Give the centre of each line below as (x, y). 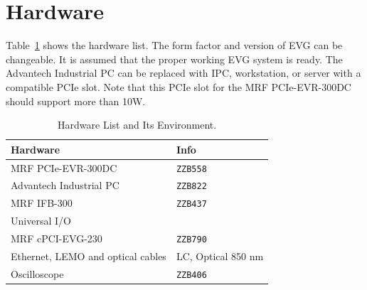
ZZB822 (191, 187)
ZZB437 (191, 204)
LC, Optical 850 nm (220, 256)
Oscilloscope (37, 273)
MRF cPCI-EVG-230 (57, 238)
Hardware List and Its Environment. (137, 125)
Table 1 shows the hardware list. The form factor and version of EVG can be (174, 45)
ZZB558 (191, 169)
